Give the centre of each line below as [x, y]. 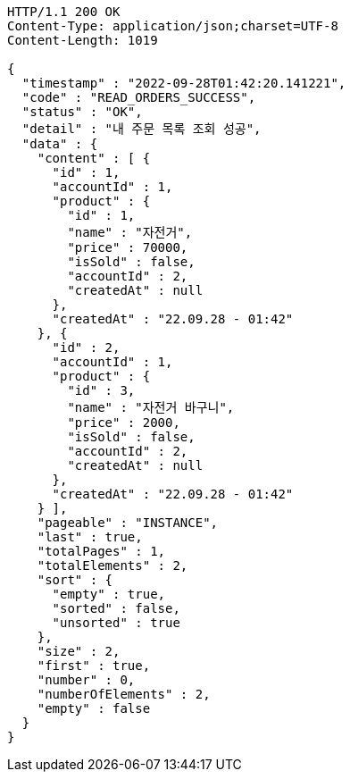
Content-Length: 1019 [83, 40]
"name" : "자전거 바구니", [151, 407]
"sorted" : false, [116, 608]
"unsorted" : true [116, 623]
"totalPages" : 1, [101, 551]
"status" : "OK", [82, 112]
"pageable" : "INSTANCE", [128, 523]
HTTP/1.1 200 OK [64, 12]
